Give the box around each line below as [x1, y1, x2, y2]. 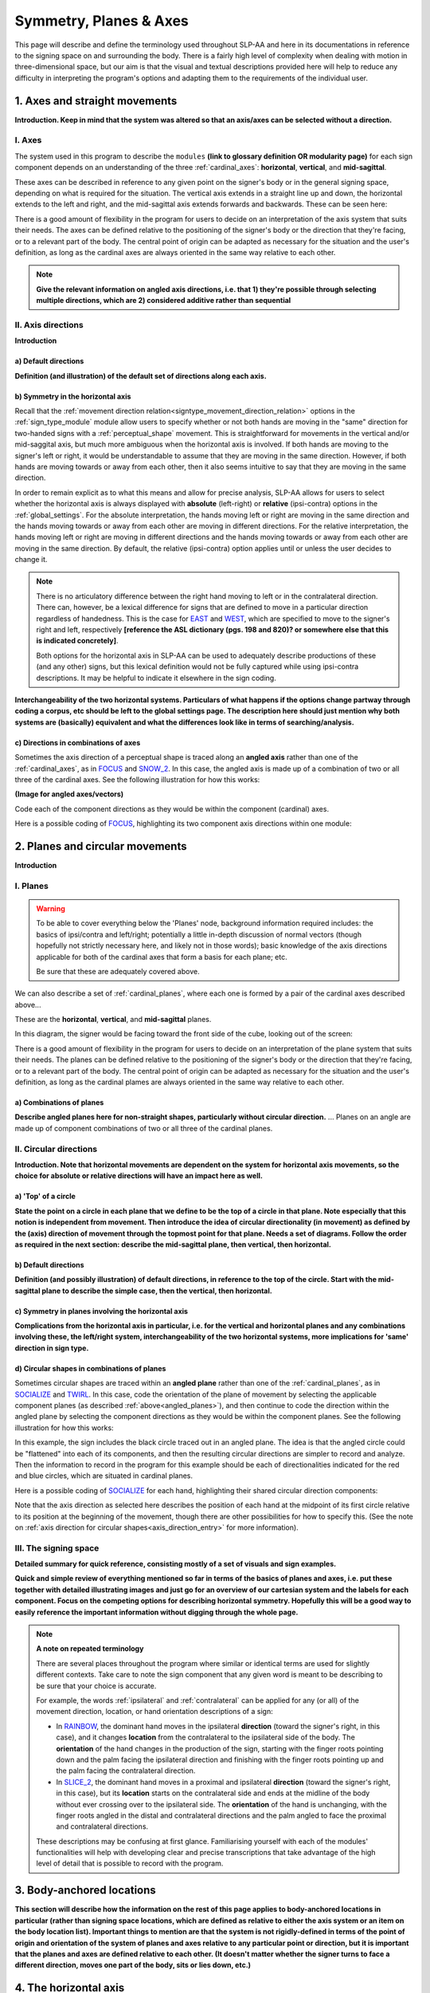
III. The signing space [14, 1543, 100, 1554]
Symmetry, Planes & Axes [14, 12, 189, 29]
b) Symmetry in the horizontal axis [14, 391, 131, 401]
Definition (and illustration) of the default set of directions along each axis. [14, 371, 267, 380]
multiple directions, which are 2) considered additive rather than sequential [36, 296, 291, 305]
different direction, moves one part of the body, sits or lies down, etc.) [14, 1960, 251, 1970]
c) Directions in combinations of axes [14, 737, 141, 747]
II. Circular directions [14, 1143, 98, 1154]
